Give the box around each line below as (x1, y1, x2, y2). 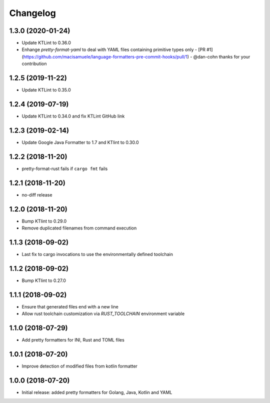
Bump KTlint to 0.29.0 (21, 218, 67, 224)
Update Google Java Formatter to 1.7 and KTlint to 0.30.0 (21, 139, 139, 145)
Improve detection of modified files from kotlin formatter (21, 363, 137, 369)
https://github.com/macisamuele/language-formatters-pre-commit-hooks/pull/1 (23, 53, 187, 59)
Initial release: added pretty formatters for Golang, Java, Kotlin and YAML (21, 389, 172, 395)
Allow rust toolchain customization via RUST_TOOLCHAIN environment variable (21, 310, 185, 317)
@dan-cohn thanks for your (193, 53, 250, 59)
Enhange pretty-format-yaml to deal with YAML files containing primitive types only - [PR (21, 46, 206, 52)
